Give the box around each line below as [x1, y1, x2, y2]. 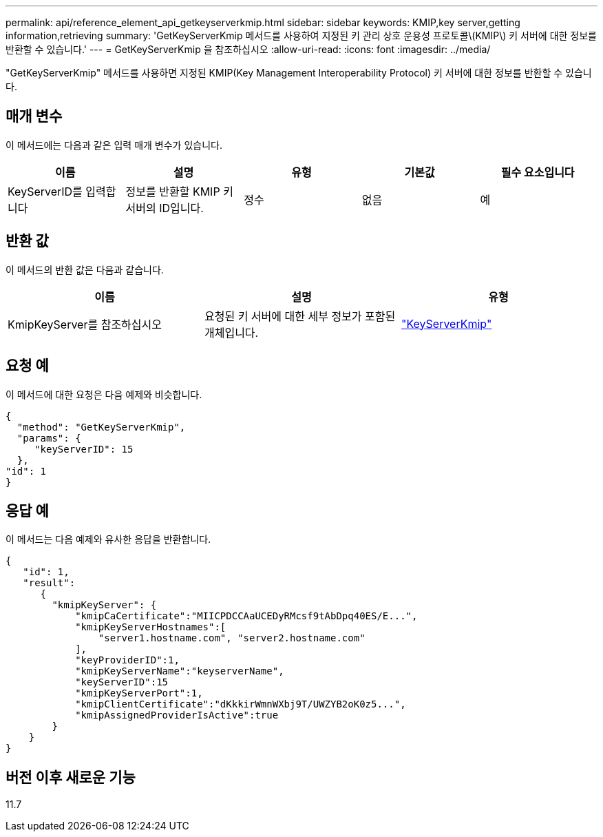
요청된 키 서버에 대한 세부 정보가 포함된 [204, 309, 396, 323]
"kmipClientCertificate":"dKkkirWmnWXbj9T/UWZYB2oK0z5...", [75, 699, 406, 710]
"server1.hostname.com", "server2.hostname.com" [98, 632, 366, 644]
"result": [23, 577, 76, 589]
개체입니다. [204, 325, 259, 340]
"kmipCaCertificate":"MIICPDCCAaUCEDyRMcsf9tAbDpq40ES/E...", [75, 610, 418, 622]
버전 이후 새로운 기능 [6, 768, 136, 786]
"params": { [17, 432, 81, 444]
